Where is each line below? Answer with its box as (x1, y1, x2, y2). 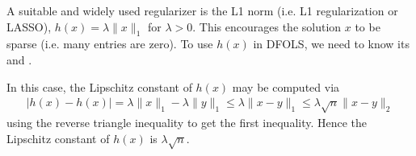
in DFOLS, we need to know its (253, 35, 410, 52)
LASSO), (6, 18, 52, 35)
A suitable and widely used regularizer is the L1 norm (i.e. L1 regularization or (6, 2, 398, 18)
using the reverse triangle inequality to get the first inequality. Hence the (6, 113, 368, 130)
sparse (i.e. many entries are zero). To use (6, 35, 213, 52)
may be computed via (232, 78, 340, 95)
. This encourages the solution (192, 18, 342, 35)
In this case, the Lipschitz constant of (6, 78, 192, 95)
